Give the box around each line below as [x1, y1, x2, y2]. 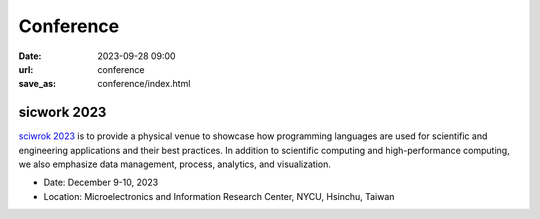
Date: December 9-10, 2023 [43, 176, 159, 189]
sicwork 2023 [18, 104, 107, 121]
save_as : [18, 78, 57, 90]
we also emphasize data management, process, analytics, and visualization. [18, 158, 332, 170]
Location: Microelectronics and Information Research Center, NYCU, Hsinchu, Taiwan [43, 190, 395, 202]
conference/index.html [97, 78, 191, 90]
